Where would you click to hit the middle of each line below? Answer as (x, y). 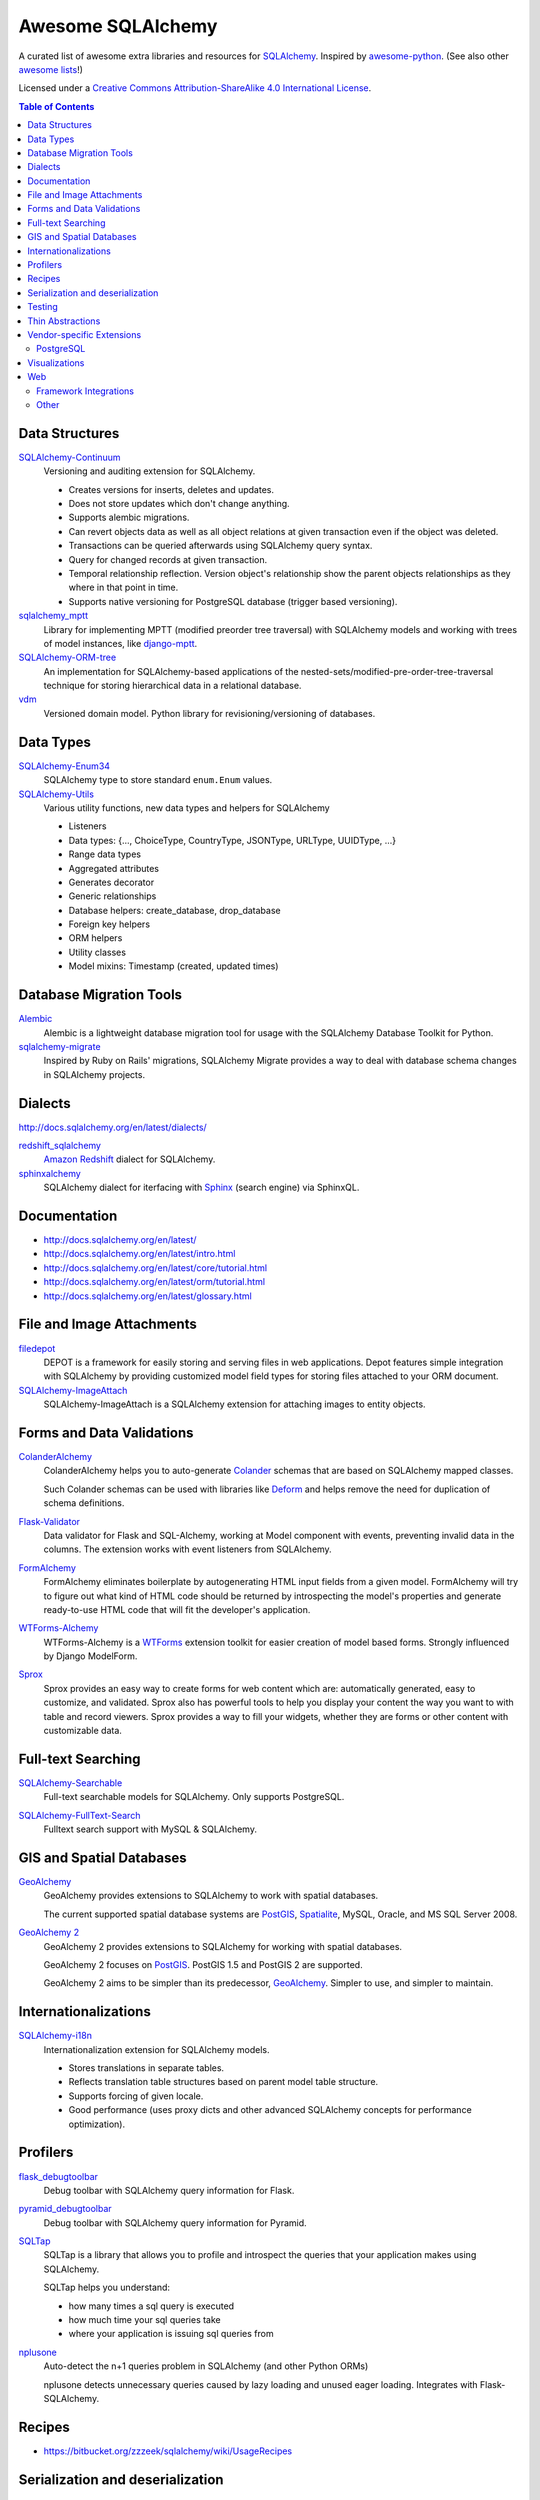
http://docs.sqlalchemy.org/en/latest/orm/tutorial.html (154, 1282)
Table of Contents (56, 106)
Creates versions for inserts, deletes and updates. (171, 489)
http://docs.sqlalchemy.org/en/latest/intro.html (139, 1254)
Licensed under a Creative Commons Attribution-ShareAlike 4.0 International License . (195, 88)
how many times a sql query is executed (151, 2306)
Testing (43, 307)
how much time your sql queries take (145, 2320)
